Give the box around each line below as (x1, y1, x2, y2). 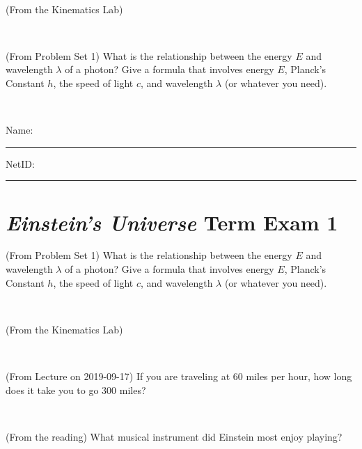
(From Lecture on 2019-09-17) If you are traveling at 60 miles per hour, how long (6, 369, 352, 384)
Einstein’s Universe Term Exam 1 (6, 207, 338, 237)
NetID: (6, 156, 35, 171)
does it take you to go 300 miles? (6, 382, 146, 397)
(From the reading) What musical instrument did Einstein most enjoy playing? (6, 429, 343, 443)
